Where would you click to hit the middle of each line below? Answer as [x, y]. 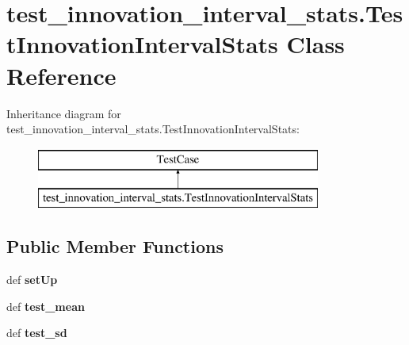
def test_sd [37, 333]
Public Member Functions [115, 246]
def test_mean [46, 306]
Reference [61, 75]
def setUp [32, 280]
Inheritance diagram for [64, 113]
